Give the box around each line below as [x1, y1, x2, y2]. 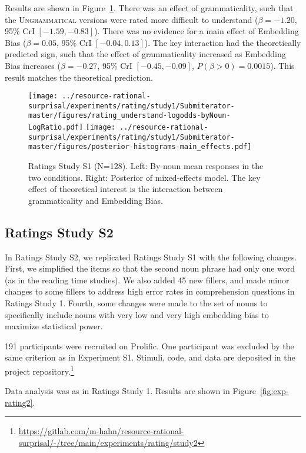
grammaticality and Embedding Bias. [28, 194, 163, 206]
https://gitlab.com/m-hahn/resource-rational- [18, 425, 184, 437]
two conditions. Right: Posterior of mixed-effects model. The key [28, 171, 261, 183]
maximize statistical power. [5, 320, 103, 332]
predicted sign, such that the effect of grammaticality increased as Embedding [5, 48, 286, 60]
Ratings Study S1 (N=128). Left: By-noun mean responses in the [28, 160, 264, 172]
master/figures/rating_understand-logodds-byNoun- [28, 111, 231, 120]
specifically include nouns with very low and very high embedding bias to [5, 308, 269, 320]
